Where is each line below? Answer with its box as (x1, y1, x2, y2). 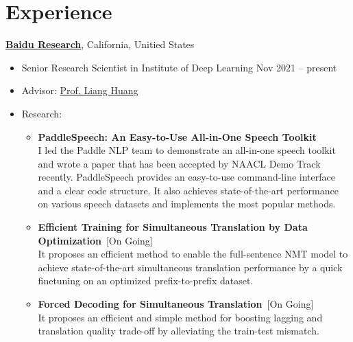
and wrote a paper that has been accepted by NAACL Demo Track (38, 156, 321, 170)
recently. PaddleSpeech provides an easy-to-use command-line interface (38, 170, 335, 184)
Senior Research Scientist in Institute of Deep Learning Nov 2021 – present (21, 60, 337, 74)
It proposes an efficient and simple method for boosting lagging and (38, 310, 323, 324)
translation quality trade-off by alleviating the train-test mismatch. (38, 323, 319, 338)
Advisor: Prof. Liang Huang (21, 83, 138, 98)
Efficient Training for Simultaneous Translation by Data (38, 220, 308, 234)
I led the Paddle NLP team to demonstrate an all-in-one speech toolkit (38, 143, 336, 157)
